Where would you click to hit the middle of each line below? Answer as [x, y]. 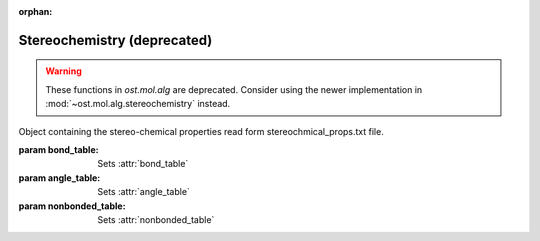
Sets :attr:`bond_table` [143, 164]
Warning [63, 71]
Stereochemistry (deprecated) [115, 40]
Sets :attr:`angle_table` [143, 192]
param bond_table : [58, 149]
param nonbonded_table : [72, 206]
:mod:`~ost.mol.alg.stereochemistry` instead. [138, 104]
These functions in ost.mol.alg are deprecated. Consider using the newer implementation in [234, 89]
